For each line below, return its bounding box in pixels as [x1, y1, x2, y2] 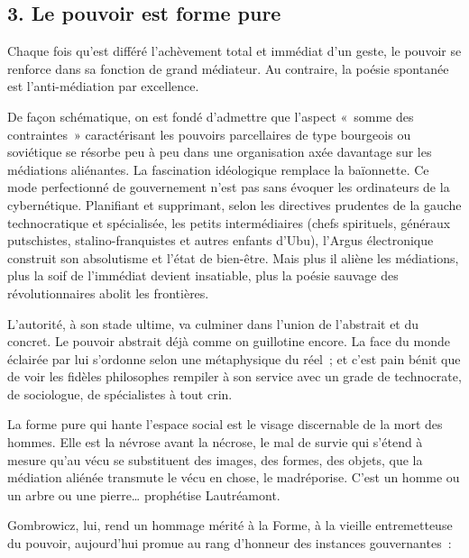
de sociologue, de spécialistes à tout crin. [7, 384, 233, 403]
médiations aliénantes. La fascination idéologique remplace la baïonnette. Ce [7, 160, 429, 178]
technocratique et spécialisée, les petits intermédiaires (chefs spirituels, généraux [7, 213, 451, 232]
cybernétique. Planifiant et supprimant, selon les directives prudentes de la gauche [7, 195, 462, 214]
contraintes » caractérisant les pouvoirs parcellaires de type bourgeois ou [7, 124, 411, 143]
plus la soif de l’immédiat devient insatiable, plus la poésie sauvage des [7, 266, 399, 285]
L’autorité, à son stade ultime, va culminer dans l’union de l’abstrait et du [7, 314, 419, 333]
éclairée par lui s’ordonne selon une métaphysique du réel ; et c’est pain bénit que [7, 349, 461, 368]
